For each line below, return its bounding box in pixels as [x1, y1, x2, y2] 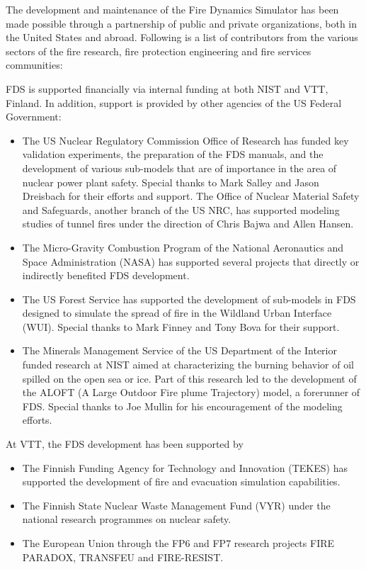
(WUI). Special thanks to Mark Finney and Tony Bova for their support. [22, 319, 340, 334]
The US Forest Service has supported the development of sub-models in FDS [22, 291, 356, 306]
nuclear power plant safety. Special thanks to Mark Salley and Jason [22, 174, 319, 189]
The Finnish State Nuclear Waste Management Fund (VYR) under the [22, 497, 331, 512]
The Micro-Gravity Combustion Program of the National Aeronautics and [22, 240, 344, 254]
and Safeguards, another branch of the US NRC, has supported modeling [22, 202, 340, 217]
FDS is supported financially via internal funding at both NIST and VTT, [6, 81, 328, 96]
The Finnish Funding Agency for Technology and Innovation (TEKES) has [22, 460, 348, 475]
